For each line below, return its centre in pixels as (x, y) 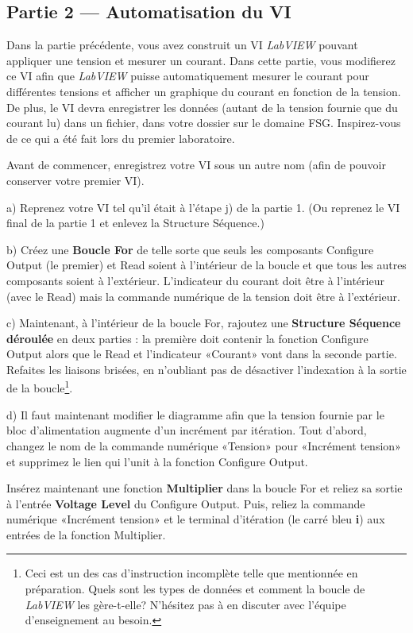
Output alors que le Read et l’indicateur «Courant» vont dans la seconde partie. (202, 354)
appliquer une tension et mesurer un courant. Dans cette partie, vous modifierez (201, 60)
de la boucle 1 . (40, 387)
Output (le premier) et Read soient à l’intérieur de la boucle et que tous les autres (206, 265)
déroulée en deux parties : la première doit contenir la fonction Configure (187, 338)
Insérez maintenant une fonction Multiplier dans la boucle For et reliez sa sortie (205, 488)
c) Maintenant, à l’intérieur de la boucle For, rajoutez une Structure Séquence (204, 323)
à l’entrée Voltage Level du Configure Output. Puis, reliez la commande (186, 503)
